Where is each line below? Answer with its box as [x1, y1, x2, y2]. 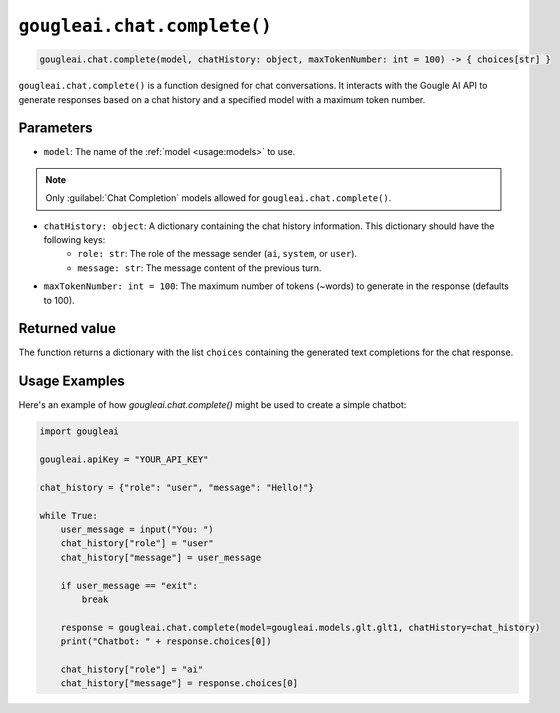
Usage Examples [18, 373, 125, 390]
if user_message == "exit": [60, 580, 199, 591]
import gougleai [39, 426, 120, 437]
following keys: [43, 233, 106, 245]
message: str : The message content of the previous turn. [77, 261, 322, 274]
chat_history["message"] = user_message [60, 551, 262, 563]
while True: [39, 510, 99, 521]
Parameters [18, 120, 93, 137]
